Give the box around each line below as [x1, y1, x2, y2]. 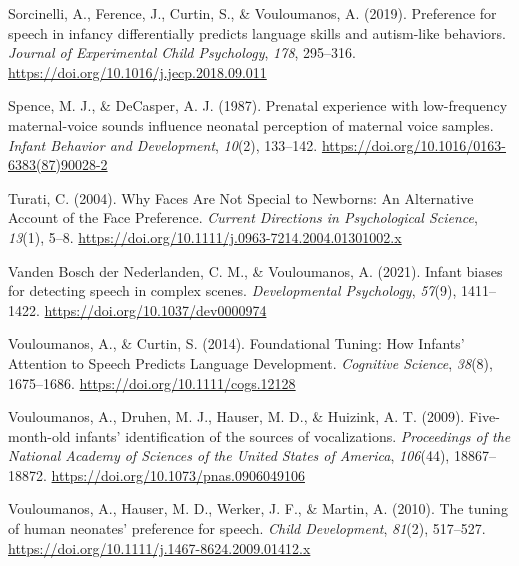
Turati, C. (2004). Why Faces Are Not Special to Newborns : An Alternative [8, 187, 474, 208]
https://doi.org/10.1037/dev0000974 [44, 299, 267, 320]
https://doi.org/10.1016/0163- [321, 134, 507, 155]
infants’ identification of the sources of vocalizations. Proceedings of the [75, 425, 511, 446]
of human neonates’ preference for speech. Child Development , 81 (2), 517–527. [8, 518, 486, 539]
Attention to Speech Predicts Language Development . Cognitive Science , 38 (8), [8, 352, 493, 373]
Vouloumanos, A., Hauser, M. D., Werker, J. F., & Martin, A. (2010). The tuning [8, 498, 508, 519]
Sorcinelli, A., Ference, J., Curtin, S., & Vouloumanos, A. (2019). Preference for [8, 3, 497, 23]
